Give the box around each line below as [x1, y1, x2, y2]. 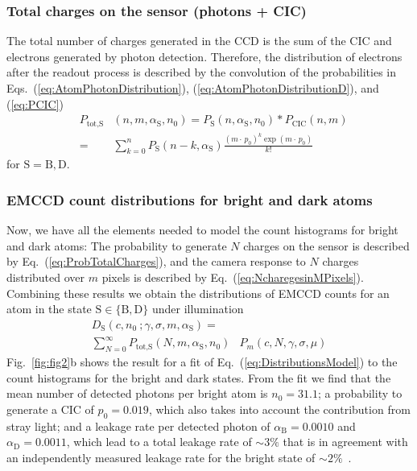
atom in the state [6, 300, 92, 317]
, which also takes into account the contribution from [148, 400, 411, 417]
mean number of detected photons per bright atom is [6, 385, 268, 402]
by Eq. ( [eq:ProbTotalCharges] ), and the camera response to [6, 253, 306, 270]
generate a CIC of [6, 400, 94, 417]
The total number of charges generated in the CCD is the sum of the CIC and [6, 32, 392, 49]
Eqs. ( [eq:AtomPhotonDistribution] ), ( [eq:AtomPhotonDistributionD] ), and [6, 80, 379, 96]
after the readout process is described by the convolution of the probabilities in [6, 64, 396, 81]
